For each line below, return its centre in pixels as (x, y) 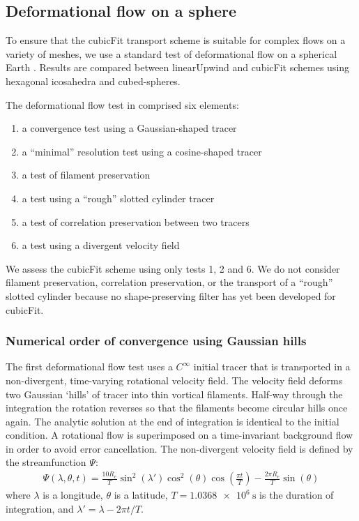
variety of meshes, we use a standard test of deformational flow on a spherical (171, 53)
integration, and (40, 508)
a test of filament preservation (86, 175)
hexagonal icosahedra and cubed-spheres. (93, 81)
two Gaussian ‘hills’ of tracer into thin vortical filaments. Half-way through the (174, 394)
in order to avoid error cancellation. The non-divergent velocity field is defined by (179, 448)
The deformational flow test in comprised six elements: (122, 104)
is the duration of (297, 495)
